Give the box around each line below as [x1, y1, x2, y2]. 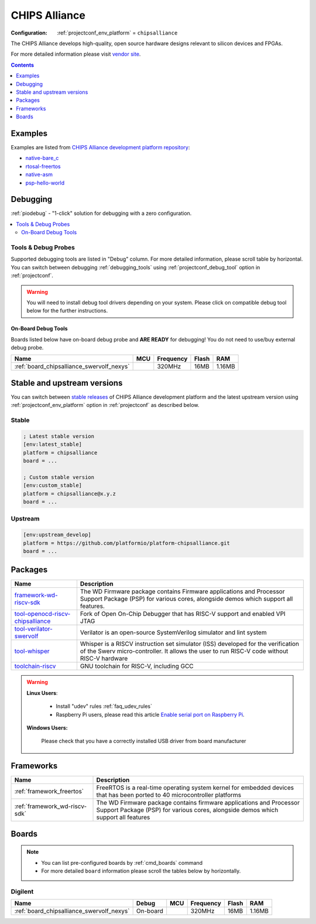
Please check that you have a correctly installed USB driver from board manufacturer [41, 738, 246, 745]
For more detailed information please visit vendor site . [11, 50, 141, 58]
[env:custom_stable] [23, 482, 82, 489]
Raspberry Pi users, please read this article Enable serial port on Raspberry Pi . [56, 711, 245, 718]
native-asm [25, 171, 53, 178]
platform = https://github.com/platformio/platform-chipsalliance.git [23, 539, 231, 546]
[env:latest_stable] [23, 441, 82, 448]
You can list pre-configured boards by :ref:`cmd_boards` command [41, 859, 203, 866]
